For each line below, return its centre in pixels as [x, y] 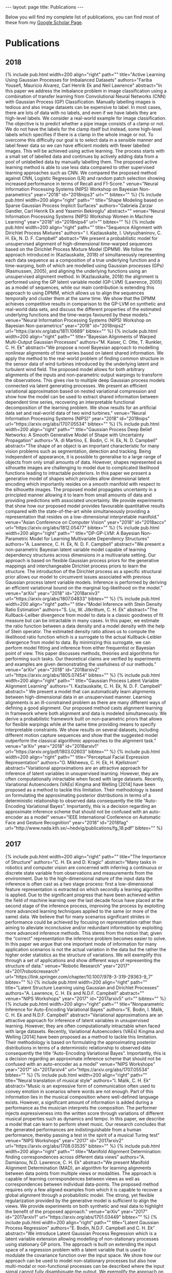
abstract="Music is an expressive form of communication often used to [80, 1086]
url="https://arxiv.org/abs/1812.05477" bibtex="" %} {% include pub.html [82, 528]
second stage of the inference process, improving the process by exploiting [85, 906]
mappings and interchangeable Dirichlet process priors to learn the [76, 566]
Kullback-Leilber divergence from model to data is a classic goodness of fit [84, 615]
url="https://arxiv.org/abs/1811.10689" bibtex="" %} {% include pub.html [81, 331]
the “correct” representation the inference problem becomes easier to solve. [86, 938]
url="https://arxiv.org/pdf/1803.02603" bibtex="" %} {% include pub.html [83, 752]
